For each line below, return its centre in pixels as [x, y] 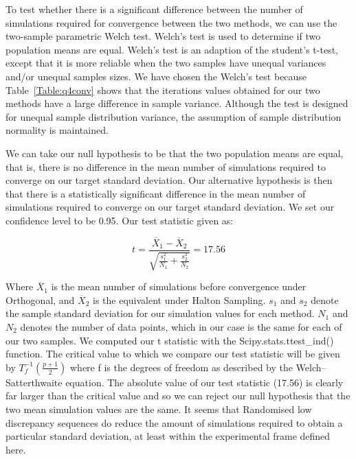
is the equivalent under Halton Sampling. [179, 299]
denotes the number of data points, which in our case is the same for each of [181, 326]
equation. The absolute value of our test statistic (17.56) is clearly [204, 382]
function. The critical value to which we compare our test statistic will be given [173, 354]
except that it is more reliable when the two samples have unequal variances [166, 63]
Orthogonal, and [40, 299]
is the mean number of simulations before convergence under [179, 286]
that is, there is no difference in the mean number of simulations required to [166, 166]
